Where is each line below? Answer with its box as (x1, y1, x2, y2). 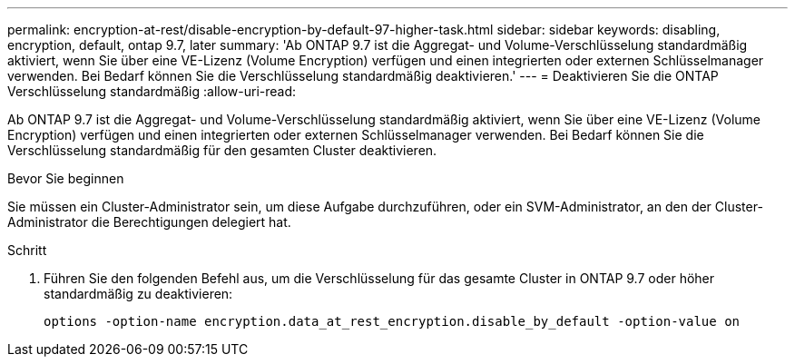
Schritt (7, 242, 47, 258)
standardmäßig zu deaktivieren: (44, 286, 233, 301)
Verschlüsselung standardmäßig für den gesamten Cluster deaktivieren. (7, 143, 437, 158)
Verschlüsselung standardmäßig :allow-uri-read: (7, 84, 297, 99)
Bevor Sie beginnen (7, 171, 124, 186)
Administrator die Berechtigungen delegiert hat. (7, 214, 291, 230)
